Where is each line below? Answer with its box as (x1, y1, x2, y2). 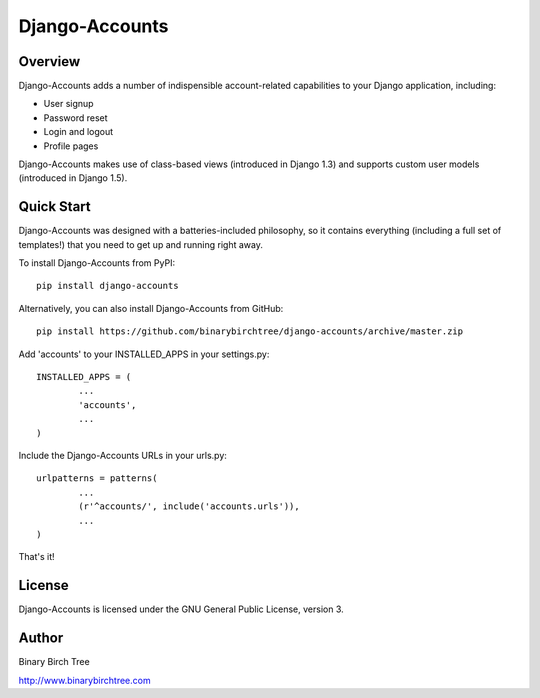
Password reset (43, 111, 109, 124)
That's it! (18, 551, 55, 563)
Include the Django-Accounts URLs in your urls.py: (18, 450, 227, 461)
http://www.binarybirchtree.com (18, 674, 151, 686)
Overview (18, 53, 81, 70)
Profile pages (43, 140, 99, 152)
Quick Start (18, 198, 91, 215)
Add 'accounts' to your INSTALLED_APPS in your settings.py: (18, 348, 270, 360)
